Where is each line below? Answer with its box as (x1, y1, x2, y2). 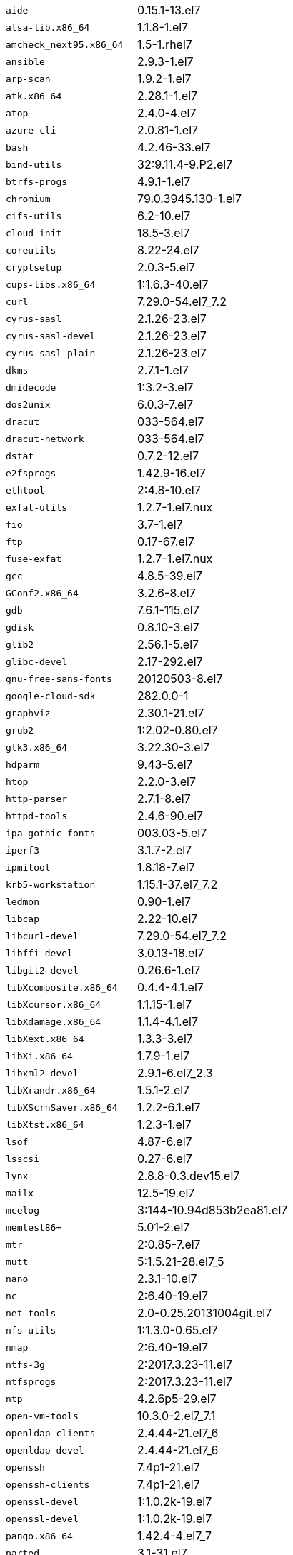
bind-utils (6, 159, 62, 170)
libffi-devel (6, 947, 73, 959)
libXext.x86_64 (6, 1033, 84, 1044)
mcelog (6, 1204, 39, 1216)
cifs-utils (6, 210, 62, 221)
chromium (6, 193, 51, 204)
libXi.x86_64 (6, 1050, 73, 1061)
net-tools (6, 1307, 56, 1319)
